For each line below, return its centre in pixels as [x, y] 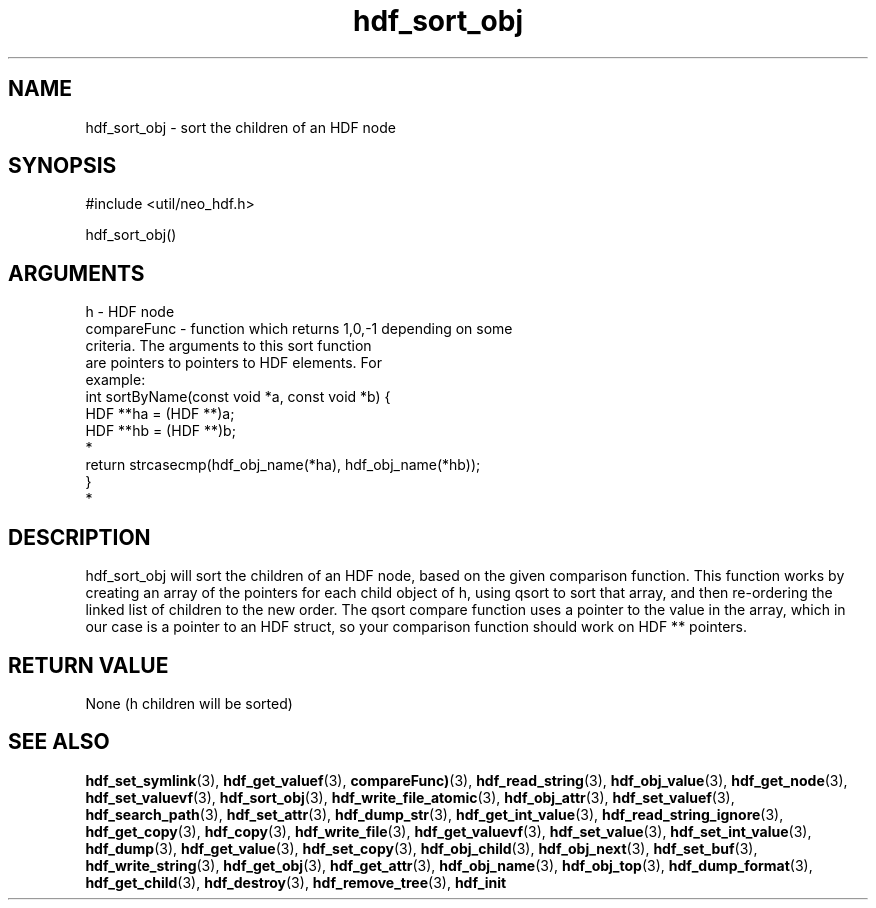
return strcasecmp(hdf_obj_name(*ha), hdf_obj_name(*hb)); [283, 465]
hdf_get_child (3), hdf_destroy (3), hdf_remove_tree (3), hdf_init [296, 882]
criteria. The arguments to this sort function [228, 346]
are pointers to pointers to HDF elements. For [233, 363]
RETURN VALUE [88, 665]
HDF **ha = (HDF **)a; [160, 414]
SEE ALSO [59, 742]
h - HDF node [130, 312]
